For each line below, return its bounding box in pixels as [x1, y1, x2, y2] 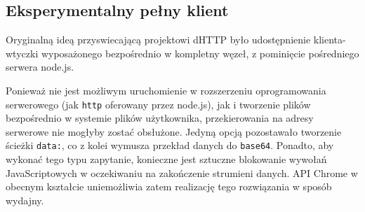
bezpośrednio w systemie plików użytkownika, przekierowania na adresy [6, 111, 314, 125]
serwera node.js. [6, 59, 74, 74]
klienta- [313, 32, 346, 47]
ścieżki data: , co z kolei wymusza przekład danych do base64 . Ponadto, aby [6, 138, 334, 153]
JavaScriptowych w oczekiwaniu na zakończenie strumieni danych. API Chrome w [6, 165, 358, 180]
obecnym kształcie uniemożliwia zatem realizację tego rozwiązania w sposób [6, 179, 332, 194]
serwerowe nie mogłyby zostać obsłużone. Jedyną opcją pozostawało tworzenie [6, 124, 342, 139]
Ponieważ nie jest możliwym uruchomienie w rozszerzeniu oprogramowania [6, 83, 326, 97]
